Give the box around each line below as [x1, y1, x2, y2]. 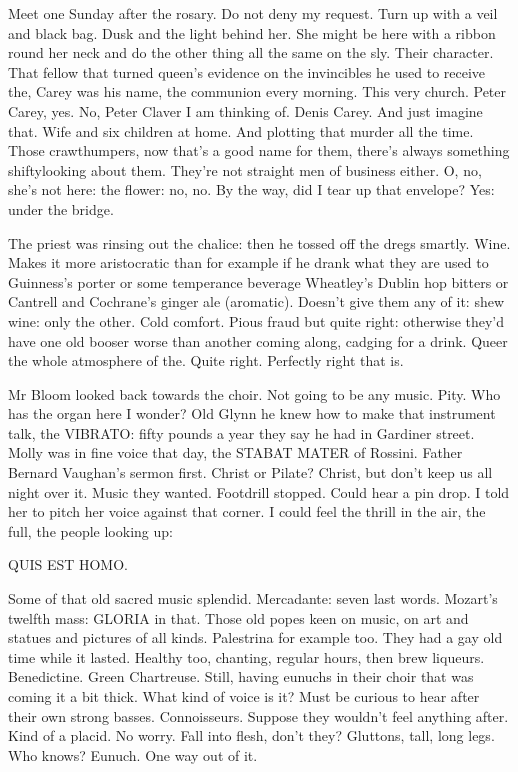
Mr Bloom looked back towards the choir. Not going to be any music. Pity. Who [8, 383, 501, 404]
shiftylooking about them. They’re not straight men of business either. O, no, [8, 159, 482, 180]
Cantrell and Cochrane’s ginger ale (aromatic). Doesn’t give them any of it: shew [8, 291, 505, 312]
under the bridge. [8, 198, 114, 219]
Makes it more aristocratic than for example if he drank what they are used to [8, 252, 489, 273]
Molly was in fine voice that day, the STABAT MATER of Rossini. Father [8, 442, 463, 463]
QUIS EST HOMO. [8, 554, 128, 575]
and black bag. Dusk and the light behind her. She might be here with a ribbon [8, 22, 496, 43]
